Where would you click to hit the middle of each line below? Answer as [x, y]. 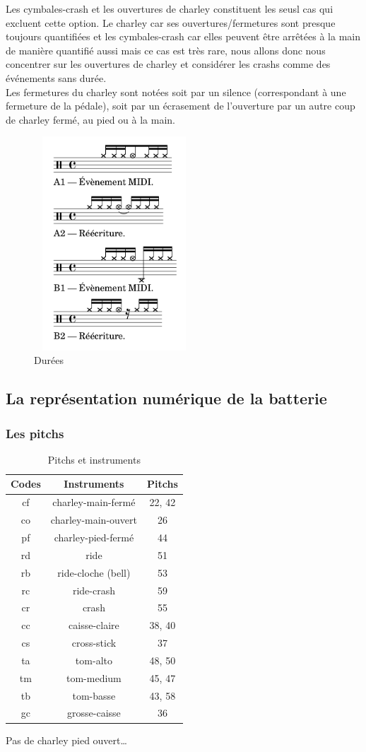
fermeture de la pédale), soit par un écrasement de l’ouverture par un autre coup [181, 106]
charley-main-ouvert [94, 520]
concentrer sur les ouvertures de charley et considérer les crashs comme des [168, 64]
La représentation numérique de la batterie [166, 398]
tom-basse [94, 695]
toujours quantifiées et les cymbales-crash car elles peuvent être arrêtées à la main [183, 36]
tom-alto [94, 660]
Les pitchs [35, 433]
